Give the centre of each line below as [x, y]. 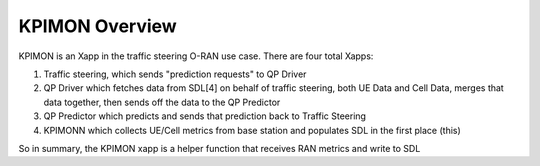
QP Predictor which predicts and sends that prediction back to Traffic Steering [205, 116]
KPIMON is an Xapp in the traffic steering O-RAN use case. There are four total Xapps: [196, 56]
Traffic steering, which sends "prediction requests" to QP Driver [175, 74]
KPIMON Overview [97, 26]
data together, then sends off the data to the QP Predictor [162, 102]
